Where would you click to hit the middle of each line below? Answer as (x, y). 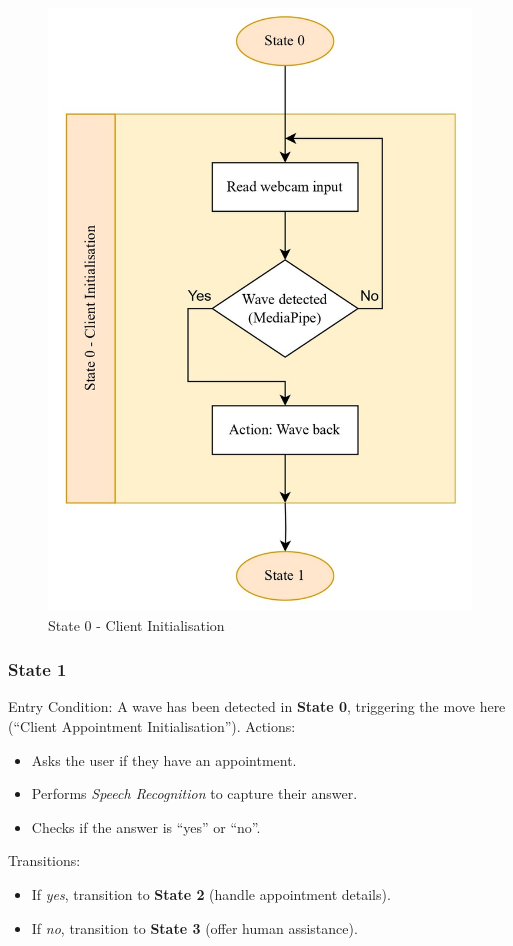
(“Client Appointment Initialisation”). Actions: (152, 726)
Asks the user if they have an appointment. (164, 759)
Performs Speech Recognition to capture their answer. (194, 793)
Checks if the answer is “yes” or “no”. (146, 826)
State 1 (37, 669)
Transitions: (44, 860)
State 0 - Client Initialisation (136, 624)
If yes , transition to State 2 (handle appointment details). (211, 893)
